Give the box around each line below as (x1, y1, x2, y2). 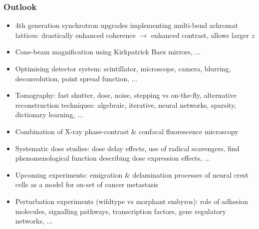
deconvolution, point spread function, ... (15, 73, 138, 83)
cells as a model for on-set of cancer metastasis (15, 179, 159, 190)
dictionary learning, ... (15, 109, 83, 120)
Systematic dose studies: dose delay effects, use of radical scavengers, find (15, 143, 240, 153)
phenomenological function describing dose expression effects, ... (15, 153, 211, 163)
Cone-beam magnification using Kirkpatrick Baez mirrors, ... (15, 46, 201, 57)
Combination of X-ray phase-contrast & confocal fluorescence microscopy (15, 126, 239, 136)
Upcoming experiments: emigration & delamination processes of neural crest (15, 169, 249, 180)
